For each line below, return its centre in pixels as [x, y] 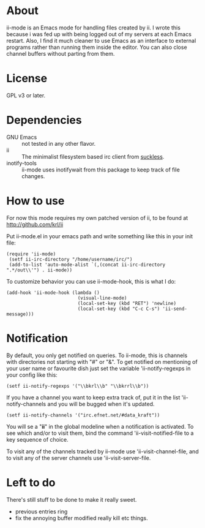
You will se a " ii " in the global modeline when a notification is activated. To [100, 426]
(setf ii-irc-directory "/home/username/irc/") [71, 259]
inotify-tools [21, 163]
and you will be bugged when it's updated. [101, 404]
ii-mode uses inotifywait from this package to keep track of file [101, 170]
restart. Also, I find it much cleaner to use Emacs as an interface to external [101, 40]
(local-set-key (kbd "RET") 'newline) [127, 303]
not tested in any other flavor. [59, 143]
